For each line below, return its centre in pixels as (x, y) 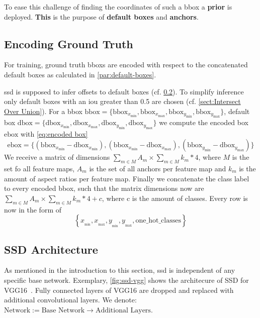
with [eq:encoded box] (54, 133)
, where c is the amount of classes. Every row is (175, 198)
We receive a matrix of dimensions (57, 157)
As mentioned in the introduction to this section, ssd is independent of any (120, 270)
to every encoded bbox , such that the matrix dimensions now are (104, 188)
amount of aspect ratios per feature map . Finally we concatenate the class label (127, 178)
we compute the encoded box (204, 122)
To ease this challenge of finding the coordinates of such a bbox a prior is (118, 7)
